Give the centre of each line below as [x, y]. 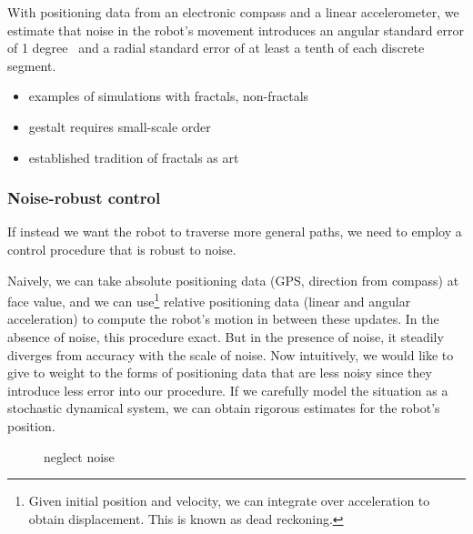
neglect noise [79, 456]
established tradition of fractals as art [134, 157]
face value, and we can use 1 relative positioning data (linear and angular [209, 300]
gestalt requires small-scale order [120, 126]
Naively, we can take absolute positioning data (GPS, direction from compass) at [233, 280]
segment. [32, 65]
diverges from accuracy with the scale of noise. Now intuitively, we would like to [231, 354]
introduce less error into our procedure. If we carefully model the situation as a [228, 390]
